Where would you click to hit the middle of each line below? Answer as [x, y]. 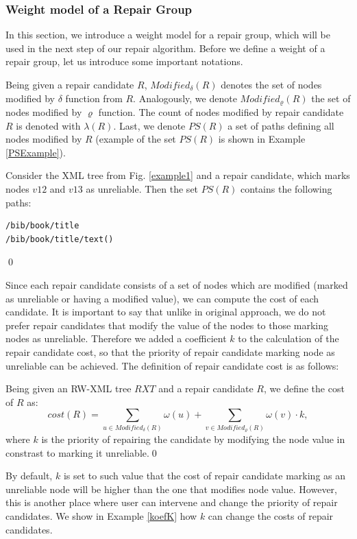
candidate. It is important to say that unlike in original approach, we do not [166, 312]
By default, [29, 476]
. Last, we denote [149, 125]
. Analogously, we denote [185, 98]
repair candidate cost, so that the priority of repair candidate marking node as [170, 351]
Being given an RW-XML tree [69, 388]
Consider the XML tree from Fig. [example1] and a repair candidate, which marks [178, 175]
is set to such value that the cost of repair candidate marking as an [205, 476]
